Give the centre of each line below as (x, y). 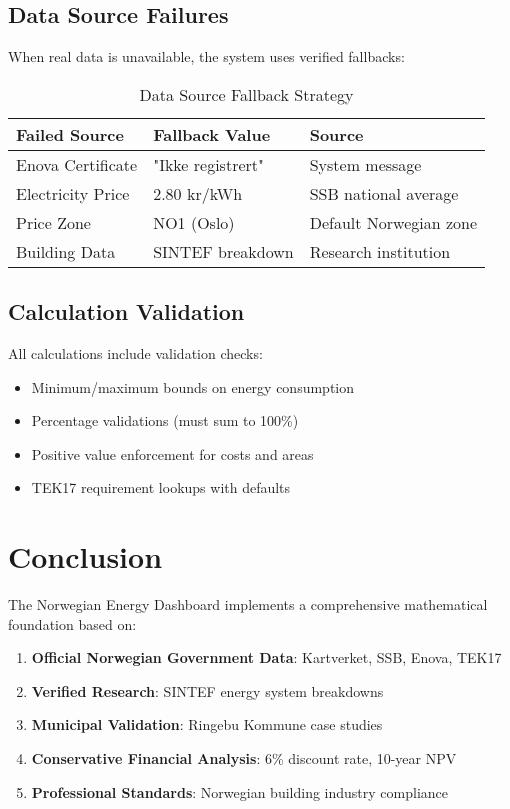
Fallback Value (212, 134)
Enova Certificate (77, 164)
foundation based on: (72, 623)
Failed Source (70, 134)
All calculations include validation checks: (135, 353)
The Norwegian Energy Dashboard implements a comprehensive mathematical (248, 604)
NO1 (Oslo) (194, 222)
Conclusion (85, 556)
